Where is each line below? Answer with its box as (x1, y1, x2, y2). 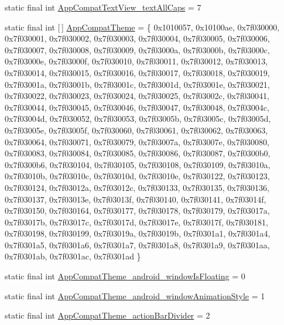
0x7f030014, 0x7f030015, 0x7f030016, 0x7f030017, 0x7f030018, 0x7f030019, (5, 66, 270, 78)
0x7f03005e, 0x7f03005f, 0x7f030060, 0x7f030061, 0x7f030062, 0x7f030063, (5, 124, 268, 136)
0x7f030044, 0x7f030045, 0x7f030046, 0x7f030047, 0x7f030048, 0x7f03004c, (5, 101, 269, 113)
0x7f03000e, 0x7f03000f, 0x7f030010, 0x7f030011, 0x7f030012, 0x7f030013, (5, 55, 268, 67)
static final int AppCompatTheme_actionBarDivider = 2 (5, 309, 210, 321)
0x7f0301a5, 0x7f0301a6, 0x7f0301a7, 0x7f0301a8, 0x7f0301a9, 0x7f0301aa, (5, 238, 270, 251)
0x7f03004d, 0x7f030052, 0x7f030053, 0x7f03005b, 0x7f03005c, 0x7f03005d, (5, 112, 271, 125)
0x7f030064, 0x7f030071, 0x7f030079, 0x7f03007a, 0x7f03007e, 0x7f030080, (5, 135, 269, 148)
